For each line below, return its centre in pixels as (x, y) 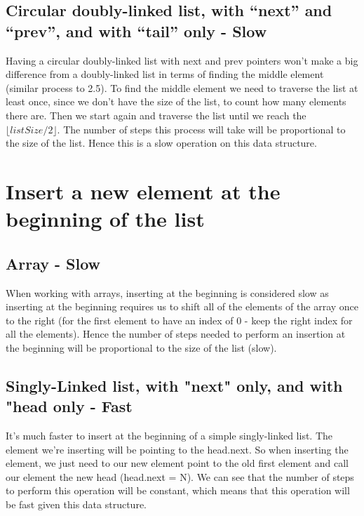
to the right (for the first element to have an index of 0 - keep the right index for (179, 320)
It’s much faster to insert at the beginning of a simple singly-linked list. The (169, 436)
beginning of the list (105, 219)
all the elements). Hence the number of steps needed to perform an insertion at (176, 334)
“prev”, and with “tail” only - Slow (136, 31)
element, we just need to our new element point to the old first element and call (177, 463)
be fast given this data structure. (76, 504)
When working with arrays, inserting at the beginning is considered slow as (167, 292)
